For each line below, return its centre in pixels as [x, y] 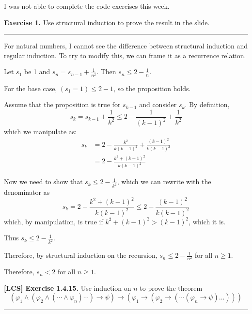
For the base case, [31, 88]
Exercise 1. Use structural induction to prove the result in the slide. [107, 22]
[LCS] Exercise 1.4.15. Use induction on [68, 288]
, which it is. [207, 221]
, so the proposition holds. [152, 88]
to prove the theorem [171, 288]
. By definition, [207, 104]
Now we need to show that [43, 181]
